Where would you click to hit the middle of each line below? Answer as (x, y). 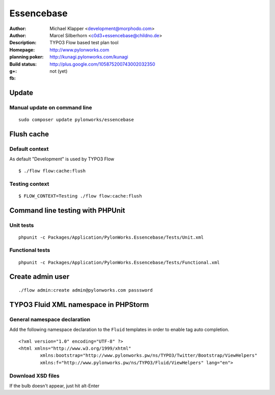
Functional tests (30, 250)
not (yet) (59, 71)
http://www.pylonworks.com (79, 50)
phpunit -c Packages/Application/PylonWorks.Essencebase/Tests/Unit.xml (111, 237)
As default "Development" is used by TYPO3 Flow (62, 159)
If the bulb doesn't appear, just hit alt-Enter (54, 386)
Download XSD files (34, 376)
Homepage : (22, 50)
